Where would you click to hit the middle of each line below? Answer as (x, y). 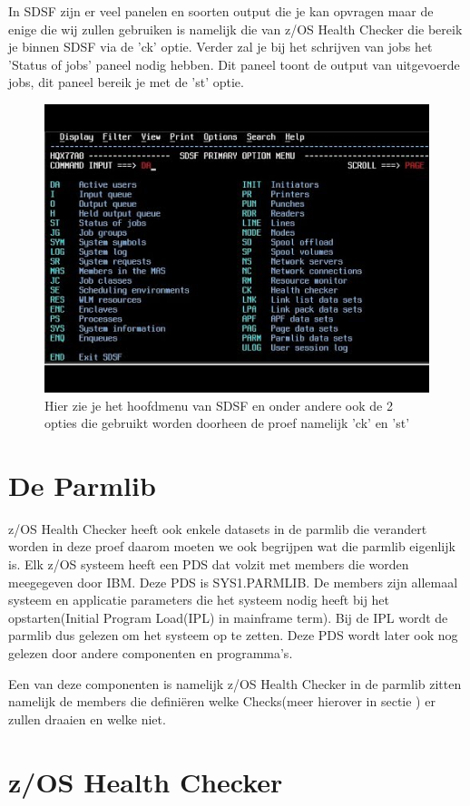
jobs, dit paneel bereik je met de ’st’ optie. (126, 82)
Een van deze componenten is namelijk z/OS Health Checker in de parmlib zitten (235, 683)
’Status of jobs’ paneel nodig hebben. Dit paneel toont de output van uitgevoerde (234, 64)
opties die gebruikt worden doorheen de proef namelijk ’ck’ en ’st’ (227, 423)
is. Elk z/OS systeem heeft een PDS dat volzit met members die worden (209, 564)
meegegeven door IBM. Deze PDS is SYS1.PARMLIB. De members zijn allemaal (233, 582)
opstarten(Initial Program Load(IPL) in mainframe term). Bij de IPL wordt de (228, 617)
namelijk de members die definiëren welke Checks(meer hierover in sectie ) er (222, 701)
